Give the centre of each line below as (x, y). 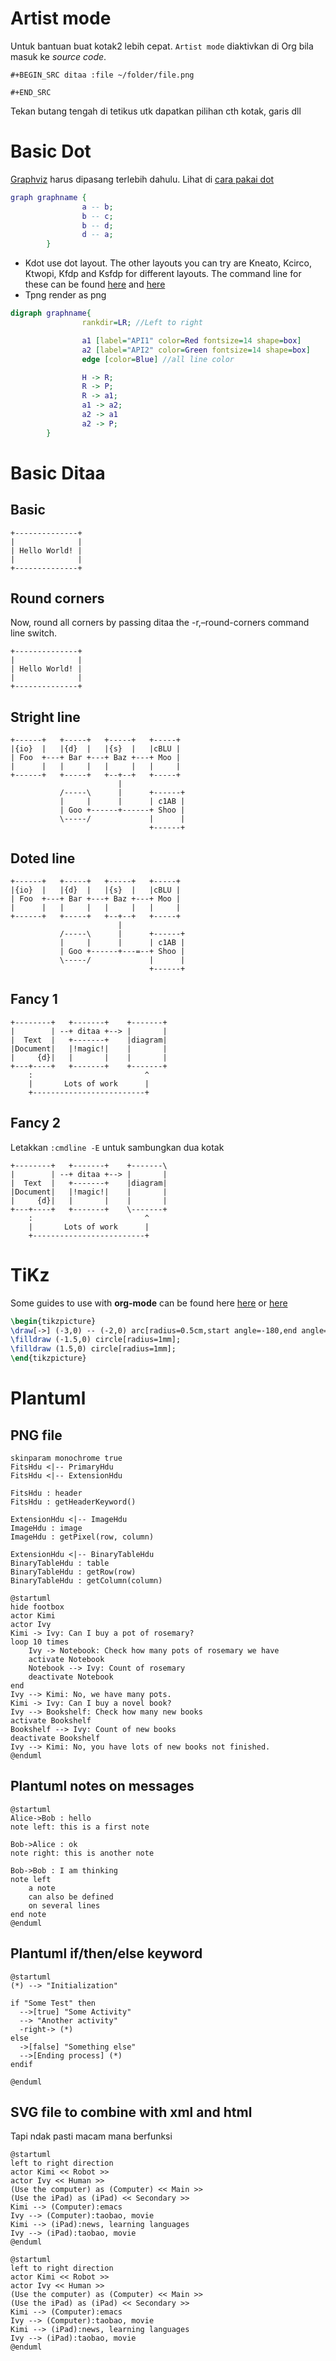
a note (42, 1888)
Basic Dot (51, 151)
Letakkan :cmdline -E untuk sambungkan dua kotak (117, 1147)
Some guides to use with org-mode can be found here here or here (149, 1303)
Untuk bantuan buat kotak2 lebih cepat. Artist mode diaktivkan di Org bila (162, 46)
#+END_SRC (31, 92)
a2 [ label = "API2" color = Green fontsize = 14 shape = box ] (196, 350)
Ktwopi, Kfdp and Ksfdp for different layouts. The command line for (163, 274)
